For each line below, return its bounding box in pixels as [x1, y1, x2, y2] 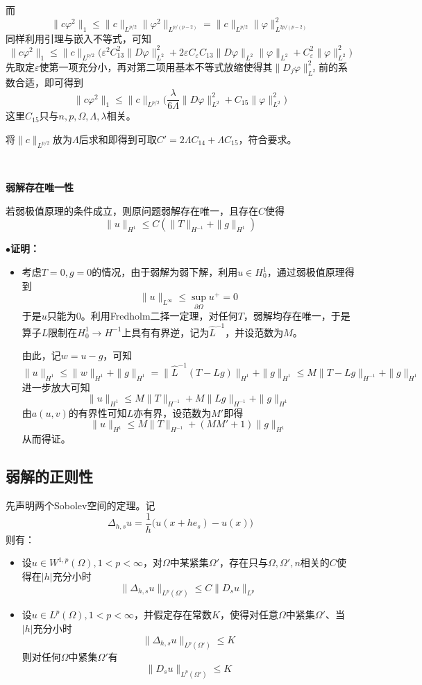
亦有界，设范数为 [133, 405, 212, 420]
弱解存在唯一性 [6, 180, 74, 195]
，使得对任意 [219, 607, 278, 622]
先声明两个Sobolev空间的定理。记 [6, 498, 155, 513]
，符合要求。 [238, 131, 297, 146]
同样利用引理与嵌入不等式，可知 [6, 31, 151, 45]
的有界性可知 [68, 405, 127, 420]
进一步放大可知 [22, 379, 90, 394]
